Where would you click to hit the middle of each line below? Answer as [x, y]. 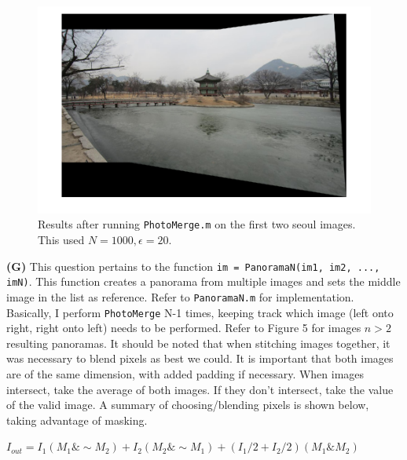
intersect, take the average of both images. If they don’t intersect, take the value [200, 389]
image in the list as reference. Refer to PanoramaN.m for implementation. [180, 296]
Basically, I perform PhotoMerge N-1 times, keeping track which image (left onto [200, 312]
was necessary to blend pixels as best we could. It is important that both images [200, 358]
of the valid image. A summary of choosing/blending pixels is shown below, [188, 405]
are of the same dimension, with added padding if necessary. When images [185, 374]
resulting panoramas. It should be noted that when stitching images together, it [198, 343]
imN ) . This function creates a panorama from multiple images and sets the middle [203, 281]
